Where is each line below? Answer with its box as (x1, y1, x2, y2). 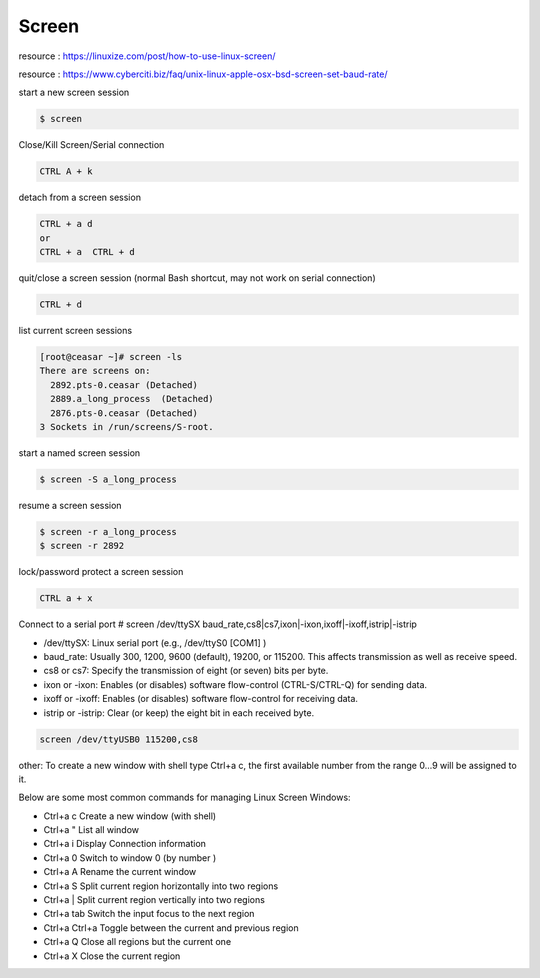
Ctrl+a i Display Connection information (43, 838, 207, 850)
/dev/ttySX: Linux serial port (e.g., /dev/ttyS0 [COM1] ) (43, 636, 267, 649)
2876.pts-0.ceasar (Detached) (50, 407, 199, 419)
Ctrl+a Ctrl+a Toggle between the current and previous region (43, 921, 299, 934)
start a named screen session (18, 446, 141, 459)
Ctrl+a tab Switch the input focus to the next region (43, 908, 255, 920)
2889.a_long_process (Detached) (50, 393, 214, 405)
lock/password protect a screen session (18, 566, 184, 578)
